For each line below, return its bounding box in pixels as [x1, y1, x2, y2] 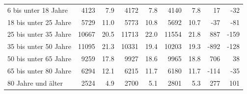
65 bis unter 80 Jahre [7, 65, 71, 75]
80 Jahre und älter [7, 77, 63, 88]
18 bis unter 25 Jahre [7, 17, 71, 27]
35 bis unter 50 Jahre [7, 41, 71, 51]
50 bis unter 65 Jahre [7, 53, 71, 64]
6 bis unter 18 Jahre [7, 4, 68, 15]
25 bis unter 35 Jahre [7, 29, 71, 39]
